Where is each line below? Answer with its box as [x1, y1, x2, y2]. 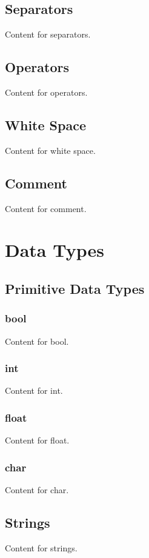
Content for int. [5, 384, 63, 397]
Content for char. [5, 483, 69, 496]
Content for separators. [5, 28, 91, 41]
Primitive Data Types [5, 279, 145, 297]
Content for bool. [5, 334, 69, 347]
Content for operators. [5, 86, 88, 98]
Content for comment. [5, 202, 87, 214]
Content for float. [5, 434, 70, 447]
